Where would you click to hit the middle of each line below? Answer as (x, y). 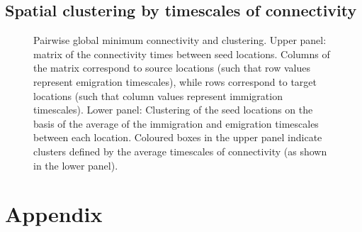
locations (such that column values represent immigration (158, 95)
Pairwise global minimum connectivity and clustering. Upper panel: (180, 40)
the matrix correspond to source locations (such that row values (172, 68)
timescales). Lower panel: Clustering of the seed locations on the (173, 110)
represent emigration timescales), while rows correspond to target (175, 81)
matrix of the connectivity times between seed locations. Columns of (182, 54)
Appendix (54, 214)
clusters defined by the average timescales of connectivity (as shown (180, 151)
